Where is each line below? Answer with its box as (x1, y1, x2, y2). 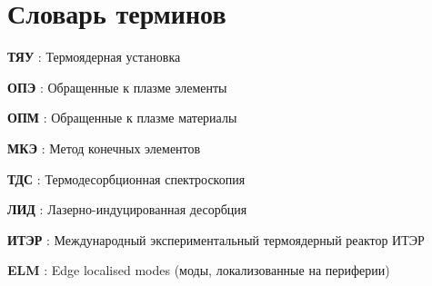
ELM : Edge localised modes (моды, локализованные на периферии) (7, 261, 390, 280)
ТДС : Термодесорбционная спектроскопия (7, 169, 246, 188)
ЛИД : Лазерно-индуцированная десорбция (7, 200, 247, 219)
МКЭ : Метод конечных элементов (7, 138, 201, 157)
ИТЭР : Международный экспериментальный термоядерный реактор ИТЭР (7, 230, 425, 249)
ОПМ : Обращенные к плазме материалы (7, 108, 237, 127)
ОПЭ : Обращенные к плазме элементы (7, 77, 227, 96)
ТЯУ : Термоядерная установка (7, 47, 181, 66)
